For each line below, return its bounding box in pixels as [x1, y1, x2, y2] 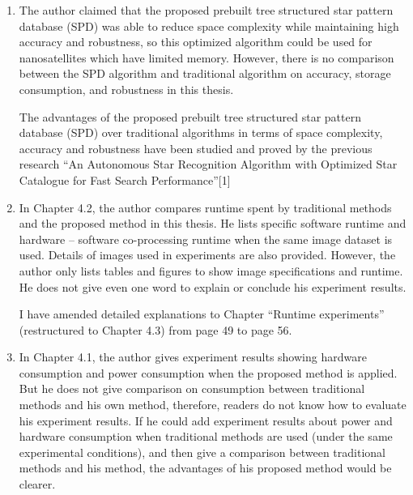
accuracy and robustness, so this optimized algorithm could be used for [19, 33, 373, 50]
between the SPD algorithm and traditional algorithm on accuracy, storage [19, 65, 391, 82]
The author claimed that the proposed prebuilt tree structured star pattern [19, 2, 394, 18]
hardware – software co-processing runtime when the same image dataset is [19, 230, 393, 247]
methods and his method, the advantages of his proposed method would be [19, 459, 392, 476]
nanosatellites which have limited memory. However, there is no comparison [19, 49, 394, 66]
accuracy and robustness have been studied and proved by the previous [19, 139, 373, 156]
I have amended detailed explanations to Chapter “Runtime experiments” [19, 305, 385, 322]
